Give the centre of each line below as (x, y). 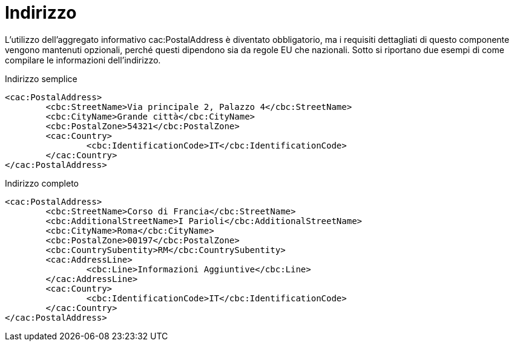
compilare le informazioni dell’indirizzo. (83, 60)
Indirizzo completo (42, 183)
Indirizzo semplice (41, 78)
